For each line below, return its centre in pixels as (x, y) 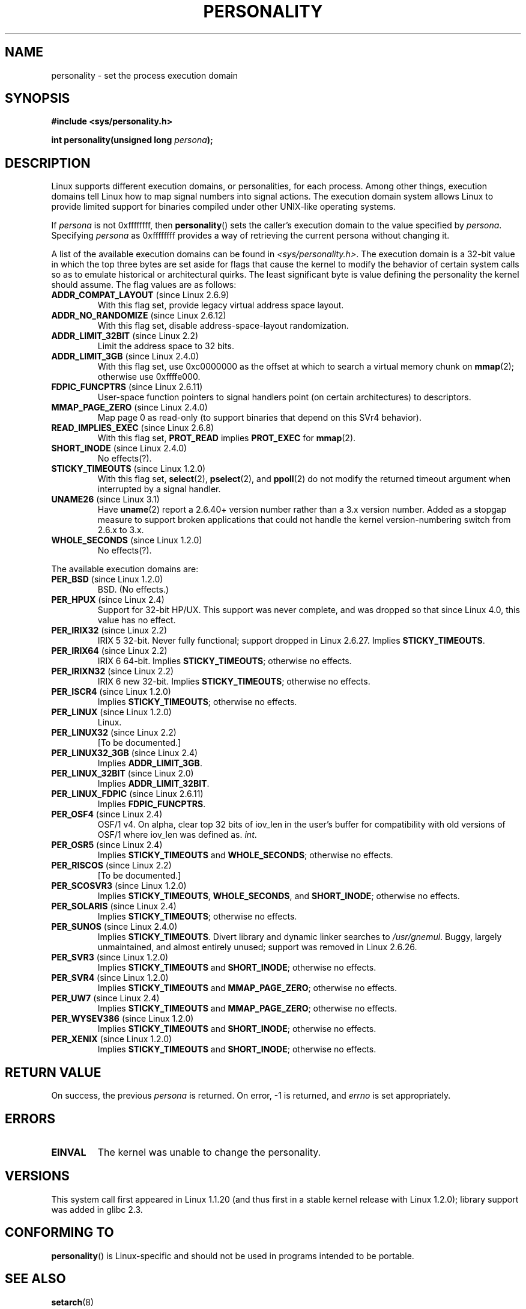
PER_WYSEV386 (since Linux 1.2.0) (122, 1019)
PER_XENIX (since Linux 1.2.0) (112, 1039)
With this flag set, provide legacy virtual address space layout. (221, 305)
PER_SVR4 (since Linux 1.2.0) (110, 978)
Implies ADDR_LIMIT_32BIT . (153, 784)
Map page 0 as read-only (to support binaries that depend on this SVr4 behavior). (259, 418)
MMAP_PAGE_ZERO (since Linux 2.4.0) (129, 407)
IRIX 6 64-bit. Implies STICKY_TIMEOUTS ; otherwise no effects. (225, 661)
